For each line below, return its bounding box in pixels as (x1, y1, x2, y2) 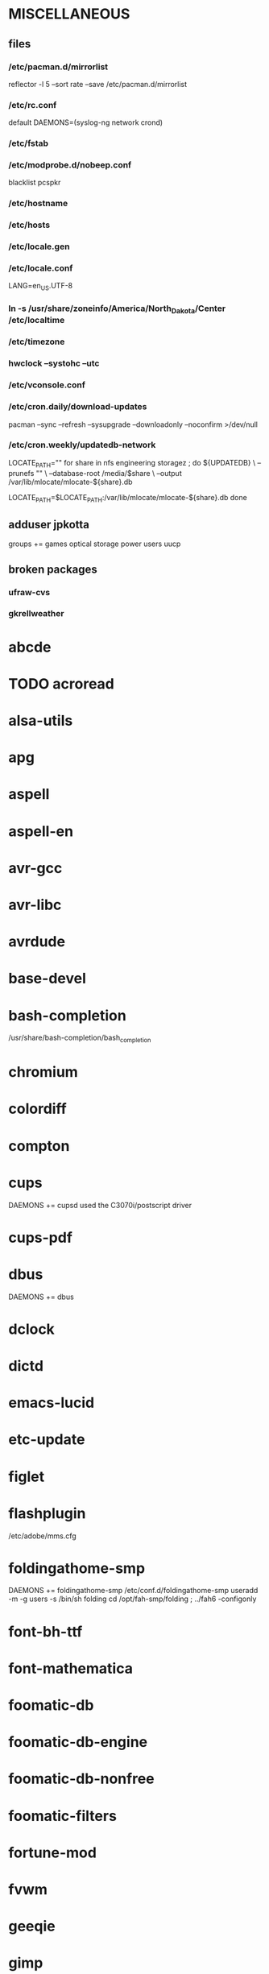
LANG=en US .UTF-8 (8, 281, 73, 292)
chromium (8, 1063, 78, 1082)
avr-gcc (8, 859, 63, 877)
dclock (8, 1320, 55, 1338)
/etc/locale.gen (8, 241, 70, 252)
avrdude (8, 933, 66, 951)
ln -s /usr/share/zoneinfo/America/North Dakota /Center (8, 303, 226, 316)
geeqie (8, 1918, 56, 1935)
